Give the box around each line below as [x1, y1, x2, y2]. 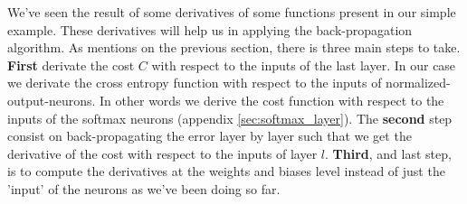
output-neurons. [7, 90, 96, 109]
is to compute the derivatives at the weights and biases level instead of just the [7, 162, 445, 181]
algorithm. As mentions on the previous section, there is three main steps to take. [7, 38, 461, 57]
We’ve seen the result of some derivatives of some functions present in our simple [7, 3, 456, 21]
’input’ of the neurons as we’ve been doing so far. [7, 179, 281, 198]
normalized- [386, 73, 451, 92]
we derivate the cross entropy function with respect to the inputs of [7, 73, 382, 92]
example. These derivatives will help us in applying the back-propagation [7, 20, 413, 39]
